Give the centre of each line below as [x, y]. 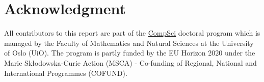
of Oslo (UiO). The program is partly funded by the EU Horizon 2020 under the [130, 53]
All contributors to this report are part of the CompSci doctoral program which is [132, 33]
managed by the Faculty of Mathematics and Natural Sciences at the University [129, 43]
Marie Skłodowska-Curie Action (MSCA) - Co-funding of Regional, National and [130, 62]
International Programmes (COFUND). [66, 73]
